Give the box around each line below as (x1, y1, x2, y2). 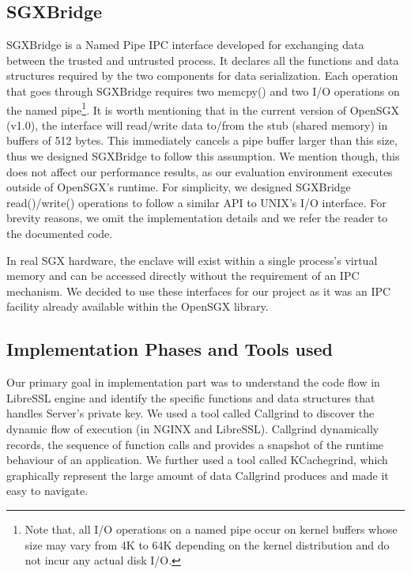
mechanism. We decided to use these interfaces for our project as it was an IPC (6, 282, 391, 299)
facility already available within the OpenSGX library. (6, 298, 269, 315)
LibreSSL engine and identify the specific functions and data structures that (6, 389, 375, 406)
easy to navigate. (6, 482, 89, 499)
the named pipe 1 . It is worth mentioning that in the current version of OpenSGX (6, 99, 400, 118)
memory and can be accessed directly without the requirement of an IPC (6, 267, 360, 284)
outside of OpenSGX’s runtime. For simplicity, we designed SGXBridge (6, 179, 351, 195)
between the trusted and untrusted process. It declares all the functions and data (6, 51, 399, 68)
